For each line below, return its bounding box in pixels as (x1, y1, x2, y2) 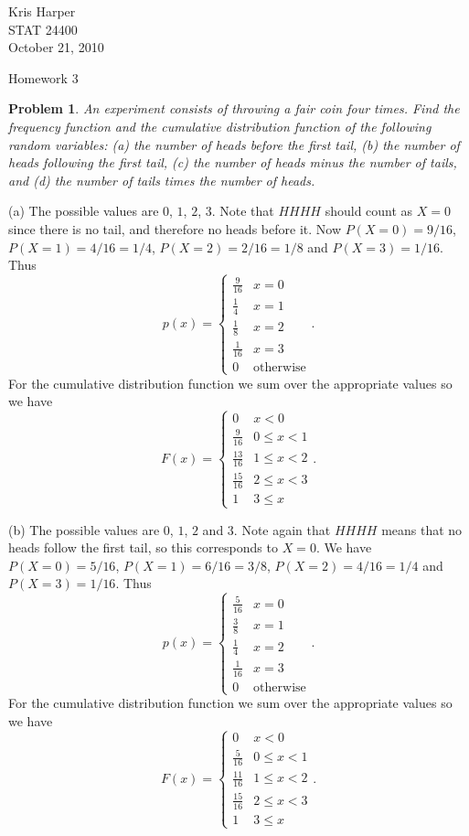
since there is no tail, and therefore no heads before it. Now (8, 219, 341, 238)
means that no (381, 520, 463, 539)
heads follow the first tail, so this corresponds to (8, 538, 278, 557)
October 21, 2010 (8, 38, 104, 57)
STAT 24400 (8, 19, 78, 38)
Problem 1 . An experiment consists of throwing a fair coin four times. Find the (8, 99, 460, 118)
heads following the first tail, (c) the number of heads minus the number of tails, (8, 153, 457, 172)
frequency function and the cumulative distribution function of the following (8, 116, 432, 135)
